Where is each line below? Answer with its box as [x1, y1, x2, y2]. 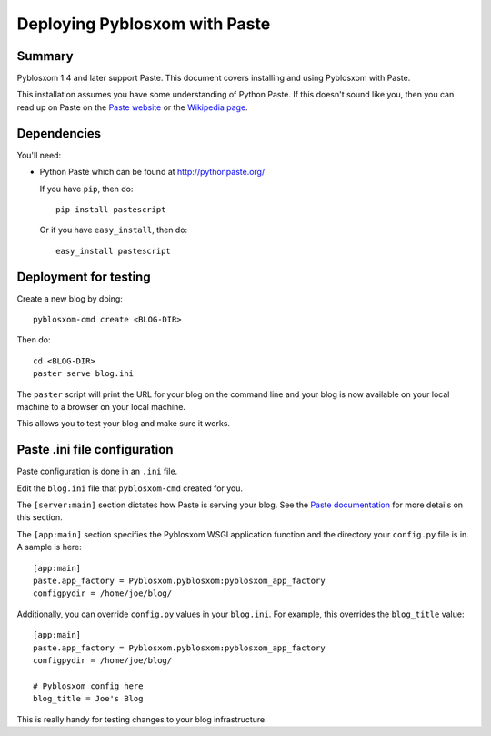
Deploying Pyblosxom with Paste [16, 14, 271, 34]
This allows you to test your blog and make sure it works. [16, 418, 231, 429]
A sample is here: [16, 542, 82, 553]
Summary [16, 48, 74, 64]
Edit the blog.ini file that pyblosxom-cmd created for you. [16, 483, 244, 494]
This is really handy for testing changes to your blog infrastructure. [16, 713, 267, 724]
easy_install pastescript [55, 246, 172, 256]
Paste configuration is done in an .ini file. [16, 465, 178, 477]
